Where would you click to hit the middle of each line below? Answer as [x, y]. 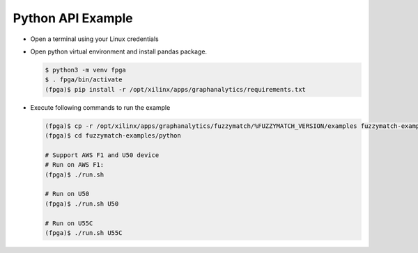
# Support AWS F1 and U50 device [102, 155]
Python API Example [73, 18]
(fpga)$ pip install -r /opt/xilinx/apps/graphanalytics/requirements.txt [176, 89]
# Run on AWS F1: [75, 165]
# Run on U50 [67, 194]
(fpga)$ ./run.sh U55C [84, 232]
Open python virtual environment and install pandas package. [119, 51]
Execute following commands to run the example [100, 107]
